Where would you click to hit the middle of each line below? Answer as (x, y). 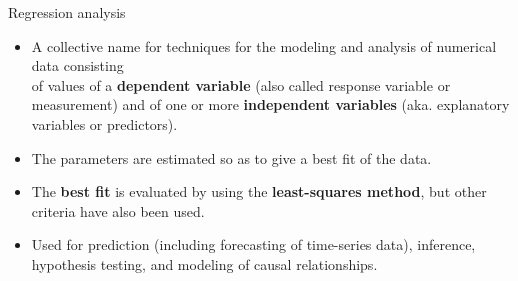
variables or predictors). (104, 123)
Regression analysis (67, 12)
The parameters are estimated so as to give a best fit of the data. (231, 157)
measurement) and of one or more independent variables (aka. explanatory (270, 104)
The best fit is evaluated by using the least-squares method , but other (259, 191)
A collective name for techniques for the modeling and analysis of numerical (264, 45)
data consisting (77, 65)
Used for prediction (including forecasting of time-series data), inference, (253, 244)
